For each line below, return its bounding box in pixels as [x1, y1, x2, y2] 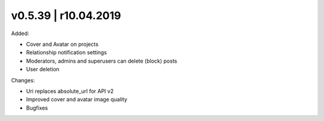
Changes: [11, 76, 35, 83]
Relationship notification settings [26, 49, 107, 56]
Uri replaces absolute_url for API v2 [26, 87, 114, 95]
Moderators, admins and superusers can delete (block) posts [26, 57, 178, 64]
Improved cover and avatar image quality [26, 96, 128, 103]
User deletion [26, 66, 60, 73]
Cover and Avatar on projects [26, 41, 99, 48]
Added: [11, 30, 29, 37]
